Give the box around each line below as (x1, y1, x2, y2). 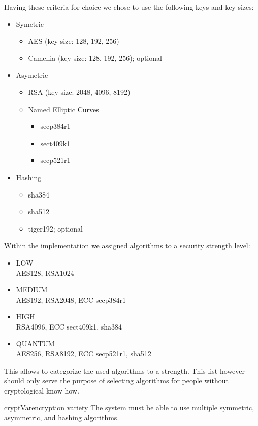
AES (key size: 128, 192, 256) (28, 36, 119, 46)
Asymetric (16, 70, 48, 80)
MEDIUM (16, 284, 48, 295)
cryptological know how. (4, 385, 79, 396)
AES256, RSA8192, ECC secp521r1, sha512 (16, 348, 151, 359)
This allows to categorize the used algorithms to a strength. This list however (4, 365, 245, 376)
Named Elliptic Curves (28, 104, 99, 114)
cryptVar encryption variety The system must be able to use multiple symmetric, (4, 402, 254, 413)
